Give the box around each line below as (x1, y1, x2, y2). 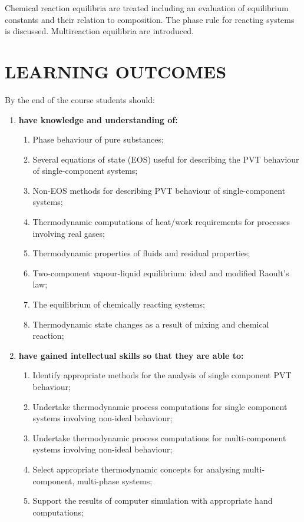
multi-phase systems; (77, 474, 153, 487)
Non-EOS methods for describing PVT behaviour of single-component (32, 184, 286, 196)
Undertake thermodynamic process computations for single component (32, 400, 288, 412)
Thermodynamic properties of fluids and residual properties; (32, 247, 250, 259)
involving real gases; (32, 227, 105, 239)
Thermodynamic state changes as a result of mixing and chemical (32, 318, 269, 330)
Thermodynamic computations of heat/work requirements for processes (32, 216, 290, 228)
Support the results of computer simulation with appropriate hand (32, 494, 273, 507)
